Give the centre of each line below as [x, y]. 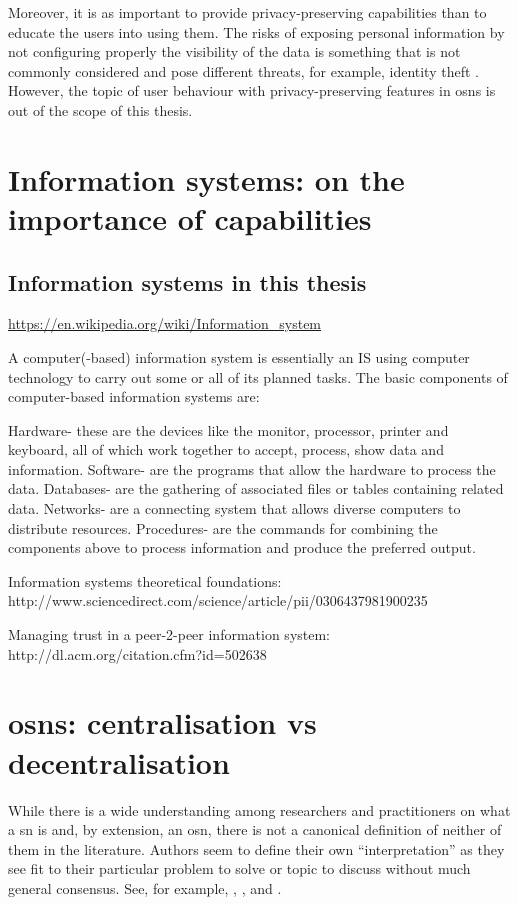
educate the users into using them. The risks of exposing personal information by [256, 31]
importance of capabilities [190, 217]
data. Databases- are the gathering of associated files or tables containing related [256, 488]
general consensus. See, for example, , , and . [145, 887]
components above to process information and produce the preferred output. [242, 547]
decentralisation [119, 761]
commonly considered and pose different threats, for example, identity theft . [243, 70]
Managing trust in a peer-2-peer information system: [169, 634]
